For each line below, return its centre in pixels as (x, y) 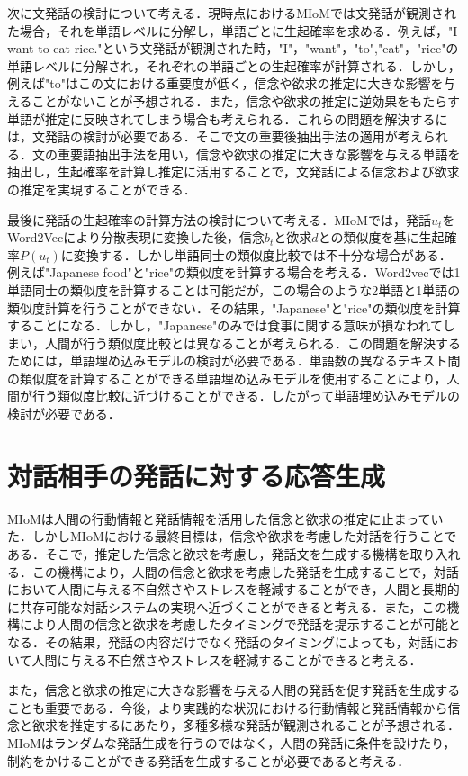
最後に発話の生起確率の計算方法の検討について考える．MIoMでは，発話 (219, 219)
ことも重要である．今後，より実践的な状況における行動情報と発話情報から (228, 707)
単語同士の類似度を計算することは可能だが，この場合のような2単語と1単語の (234, 289)
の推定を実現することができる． (102, 189)
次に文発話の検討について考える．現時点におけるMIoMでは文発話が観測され (232, 13)
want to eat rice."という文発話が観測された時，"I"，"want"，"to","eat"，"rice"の (233, 48)
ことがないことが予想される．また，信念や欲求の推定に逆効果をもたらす (246, 100)
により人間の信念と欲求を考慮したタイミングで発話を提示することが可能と (240, 624)
